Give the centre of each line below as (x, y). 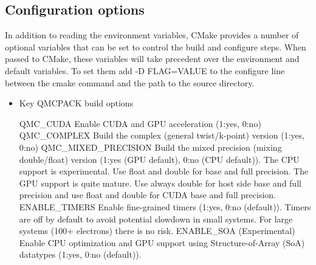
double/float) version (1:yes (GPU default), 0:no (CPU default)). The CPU (159, 159)
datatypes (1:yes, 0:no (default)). (80, 254)
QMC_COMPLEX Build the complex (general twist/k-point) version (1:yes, (162, 135)
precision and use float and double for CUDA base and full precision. (148, 195)
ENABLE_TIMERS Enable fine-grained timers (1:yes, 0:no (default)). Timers (165, 206)
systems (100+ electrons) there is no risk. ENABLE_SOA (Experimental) (157, 231)
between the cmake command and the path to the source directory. (130, 82)
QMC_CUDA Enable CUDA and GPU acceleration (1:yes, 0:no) (140, 123)
